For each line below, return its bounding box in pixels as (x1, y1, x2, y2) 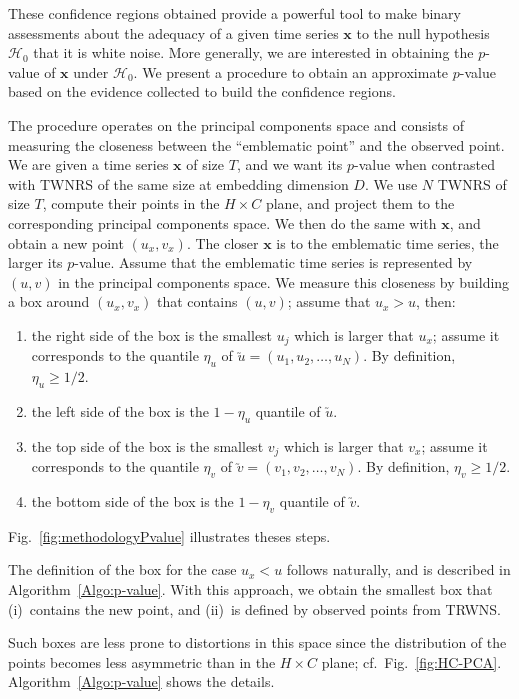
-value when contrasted (354, 154, 495, 175)
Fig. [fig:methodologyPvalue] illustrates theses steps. (8, 525, 331, 546)
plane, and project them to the (265, 193, 455, 214)
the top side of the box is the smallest (31, 435, 264, 456)
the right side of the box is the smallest (31, 324, 273, 345)
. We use (364, 173, 418, 194)
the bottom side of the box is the (31, 491, 234, 511)
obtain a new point (8, 232, 124, 253)
